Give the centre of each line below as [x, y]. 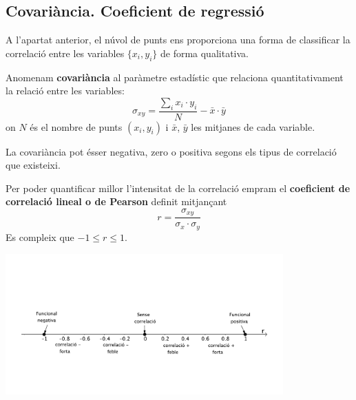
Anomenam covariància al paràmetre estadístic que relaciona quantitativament [175, 77]
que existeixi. [33, 165]
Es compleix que [40, 236]
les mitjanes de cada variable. [253, 126]
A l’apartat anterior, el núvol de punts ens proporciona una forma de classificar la [178, 40]
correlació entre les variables [65, 53]
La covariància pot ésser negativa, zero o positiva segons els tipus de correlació [171, 151]
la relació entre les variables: [65, 91]
